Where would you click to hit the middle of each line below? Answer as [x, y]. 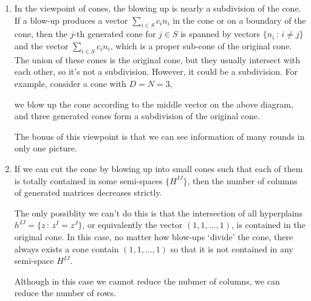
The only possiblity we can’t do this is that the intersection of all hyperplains [159, 213]
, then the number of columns [242, 180]
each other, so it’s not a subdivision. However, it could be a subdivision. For [156, 71]
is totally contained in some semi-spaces [88, 180]
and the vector [41, 45]
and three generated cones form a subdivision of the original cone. [137, 116]
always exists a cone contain [67, 248]
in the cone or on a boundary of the [239, 20]
